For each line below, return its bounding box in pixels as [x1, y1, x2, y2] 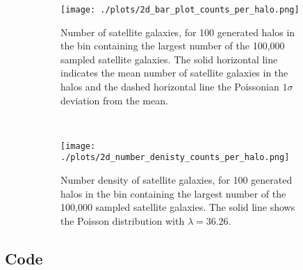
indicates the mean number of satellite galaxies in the [60, 65, 288, 80]
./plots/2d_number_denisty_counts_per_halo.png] [60, 152, 290, 163]
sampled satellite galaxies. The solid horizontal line [60, 51, 278, 66]
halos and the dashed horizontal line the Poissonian [60, 79, 279, 94]
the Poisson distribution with [60, 213, 185, 228]
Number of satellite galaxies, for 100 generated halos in [60, 24, 295, 39]
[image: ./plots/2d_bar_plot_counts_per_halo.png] [60, 5, 300, 15]
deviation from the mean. [60, 93, 168, 107]
